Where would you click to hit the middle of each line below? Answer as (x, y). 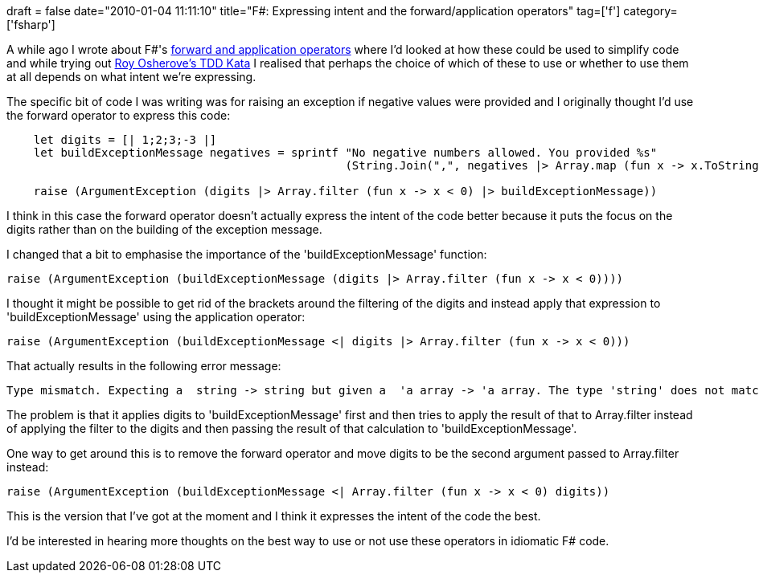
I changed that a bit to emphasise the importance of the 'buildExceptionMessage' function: (247, 254)
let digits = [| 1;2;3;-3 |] (125, 140)
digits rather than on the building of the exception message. (164, 229)
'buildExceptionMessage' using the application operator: (156, 317)
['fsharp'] (31, 24)
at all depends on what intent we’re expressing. (131, 77)
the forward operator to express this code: (119, 115)
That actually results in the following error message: (144, 366)
